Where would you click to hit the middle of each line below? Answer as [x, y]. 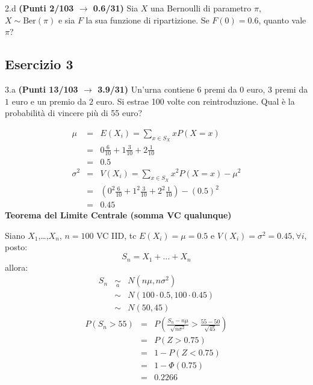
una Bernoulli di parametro [201, 8]
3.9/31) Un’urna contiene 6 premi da [167, 89]
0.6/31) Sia [116, 8]
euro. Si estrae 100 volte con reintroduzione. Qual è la [195, 101]
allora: [17, 267]
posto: [16, 247]
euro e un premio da [49, 101]
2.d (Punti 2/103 [39, 8]
